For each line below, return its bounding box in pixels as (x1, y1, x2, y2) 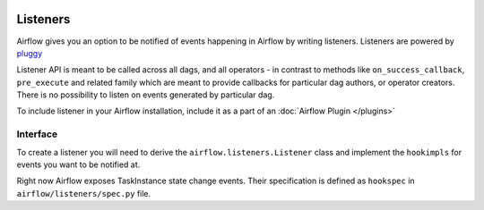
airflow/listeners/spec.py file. (16, 188, 151, 198)
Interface (16, 128, 58, 140)
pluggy (16, 47, 43, 58)
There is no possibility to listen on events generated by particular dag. (16, 89, 275, 100)
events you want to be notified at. (16, 159, 141, 170)
